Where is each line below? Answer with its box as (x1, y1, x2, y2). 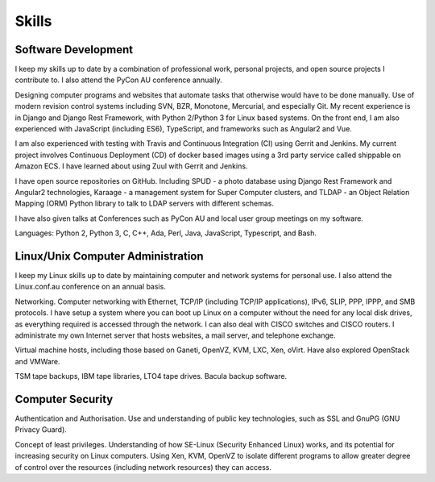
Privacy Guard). (14, 425, 68, 434)
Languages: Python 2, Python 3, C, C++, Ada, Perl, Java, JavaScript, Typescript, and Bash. (14, 228, 317, 238)
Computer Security (14, 392, 114, 406)
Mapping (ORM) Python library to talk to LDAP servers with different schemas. (14, 198, 274, 209)
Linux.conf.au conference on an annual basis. (14, 282, 167, 292)
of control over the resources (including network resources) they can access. (14, 462, 271, 472)
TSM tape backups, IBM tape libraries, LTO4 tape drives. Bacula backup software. (14, 372, 288, 381)
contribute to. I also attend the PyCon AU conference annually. (14, 75, 222, 85)
